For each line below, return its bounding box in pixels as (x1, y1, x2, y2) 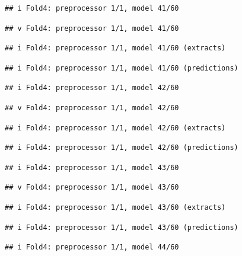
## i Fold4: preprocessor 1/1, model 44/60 (5, 243, 179, 252)
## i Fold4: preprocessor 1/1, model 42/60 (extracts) (5, 123, 226, 132)
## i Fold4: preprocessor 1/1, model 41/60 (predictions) (5, 63, 238, 72)
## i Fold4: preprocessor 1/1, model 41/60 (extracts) (5, 44, 226, 53)
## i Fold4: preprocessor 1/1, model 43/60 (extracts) (5, 203, 226, 212)
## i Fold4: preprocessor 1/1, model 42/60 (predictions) (5, 143, 238, 152)
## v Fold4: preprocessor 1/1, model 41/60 (5, 24, 179, 33)
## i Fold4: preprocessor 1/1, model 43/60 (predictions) (5, 223, 238, 232)
